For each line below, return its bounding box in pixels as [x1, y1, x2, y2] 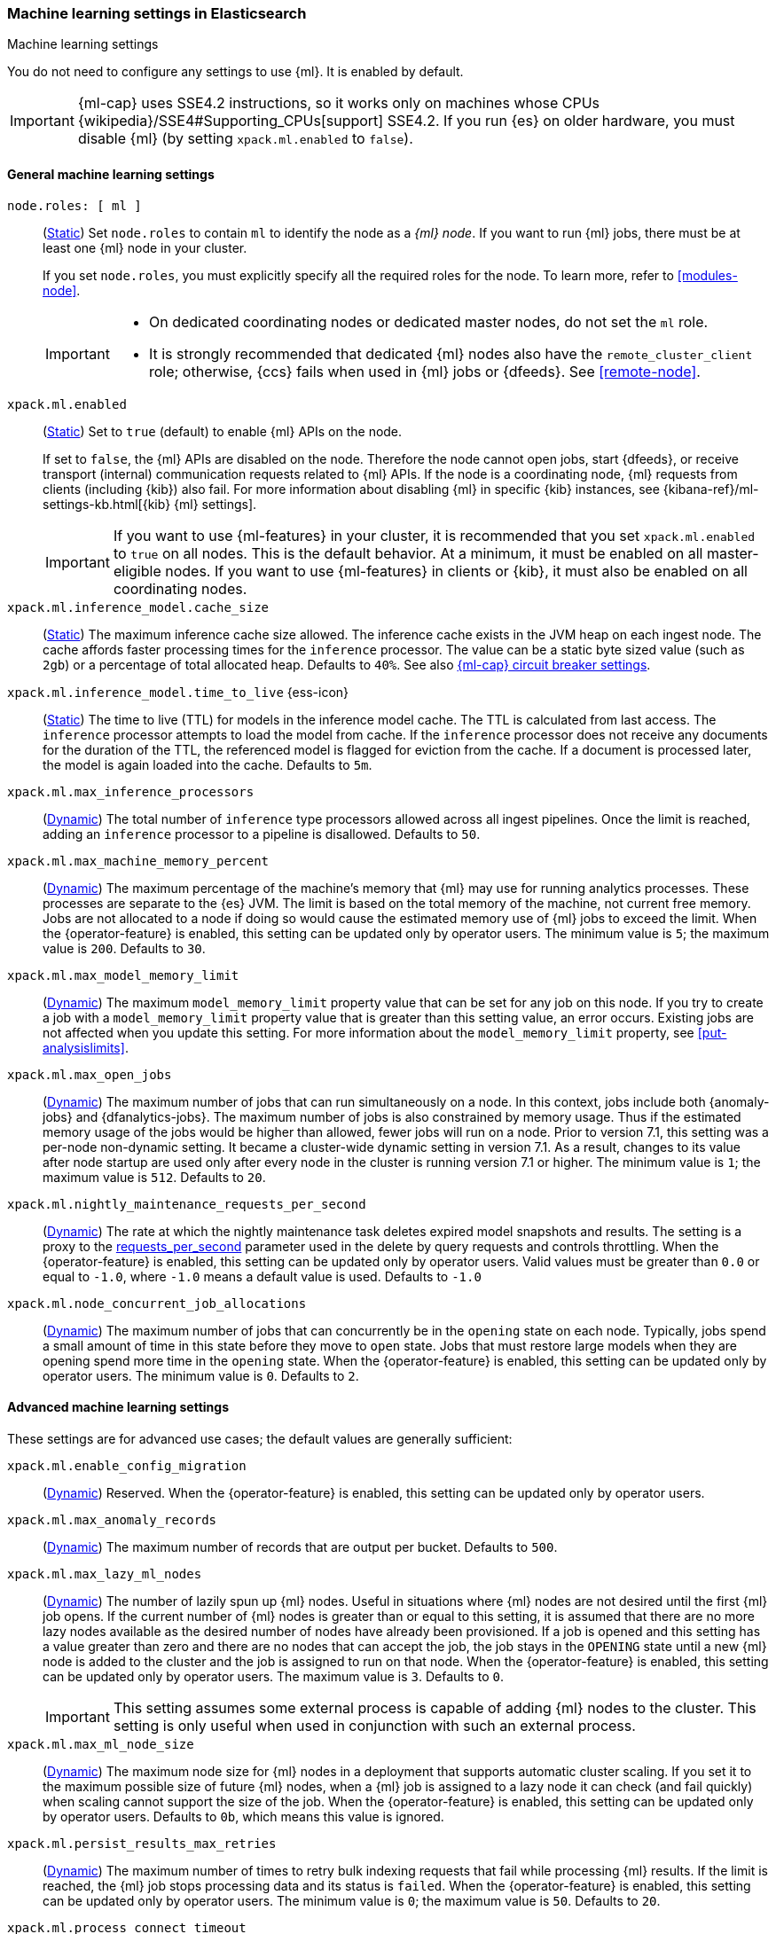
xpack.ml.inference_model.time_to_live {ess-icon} [7, 684, 349, 700]
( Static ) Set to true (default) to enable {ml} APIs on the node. [43, 423, 403, 439]
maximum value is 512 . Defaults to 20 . [43, 1169, 266, 1185]
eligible [113, 561, 161, 580]
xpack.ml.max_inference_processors [7, 784, 255, 799]
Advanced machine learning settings [7, 1399, 230, 1415]
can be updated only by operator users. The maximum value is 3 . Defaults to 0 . [43, 1668, 504, 1684]
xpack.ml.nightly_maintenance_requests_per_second [7, 1196, 366, 1211]
